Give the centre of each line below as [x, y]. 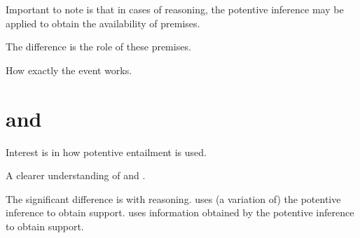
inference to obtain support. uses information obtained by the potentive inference [180, 212]
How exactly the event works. [69, 70]
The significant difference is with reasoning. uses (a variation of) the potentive [173, 198]
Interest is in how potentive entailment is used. [106, 152]
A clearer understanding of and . [76, 175]
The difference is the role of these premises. [98, 47]
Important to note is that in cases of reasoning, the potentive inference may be [175, 9]
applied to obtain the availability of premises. [103, 23]
